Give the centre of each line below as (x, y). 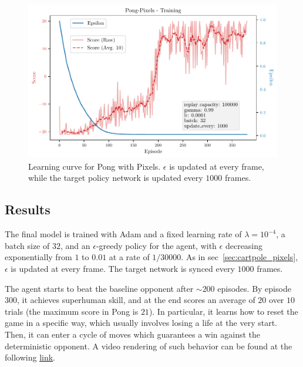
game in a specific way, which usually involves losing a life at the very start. (141, 323)
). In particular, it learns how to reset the (223, 311)
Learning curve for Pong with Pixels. (95, 166)
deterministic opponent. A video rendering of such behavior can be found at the (149, 346)
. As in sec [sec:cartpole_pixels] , (240, 257)
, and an (75, 245)
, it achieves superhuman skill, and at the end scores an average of (136, 300)
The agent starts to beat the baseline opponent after (99, 288)
